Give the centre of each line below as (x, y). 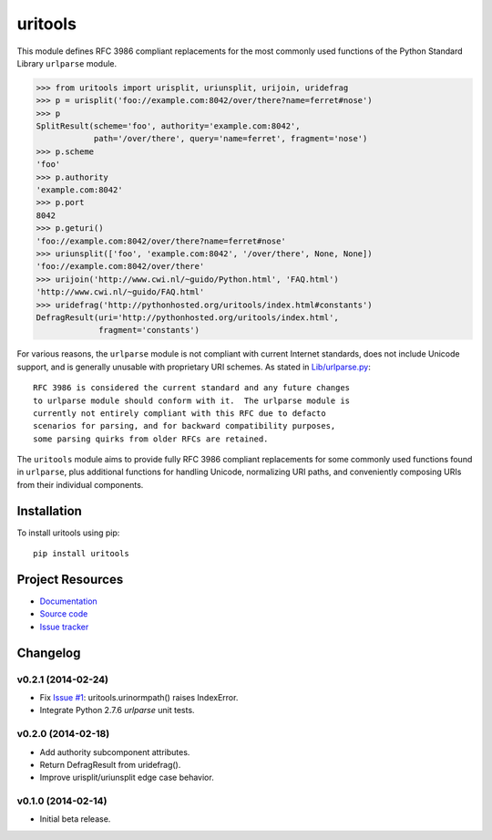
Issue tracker (64, 627)
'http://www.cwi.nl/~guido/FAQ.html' (120, 292)
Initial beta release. (75, 819)
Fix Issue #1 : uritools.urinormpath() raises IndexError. (139, 697)
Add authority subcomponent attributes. (115, 752)
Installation (49, 511)
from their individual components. (80, 484)
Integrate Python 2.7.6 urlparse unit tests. (117, 710)
